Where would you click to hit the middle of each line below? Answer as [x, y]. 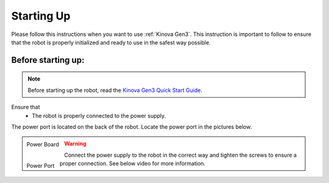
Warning [75, 144]
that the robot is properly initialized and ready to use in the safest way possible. [111, 42]
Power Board [43, 145]
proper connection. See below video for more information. [133, 163]
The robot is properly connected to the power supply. [99, 115]
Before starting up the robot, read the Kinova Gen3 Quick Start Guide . [115, 90]
